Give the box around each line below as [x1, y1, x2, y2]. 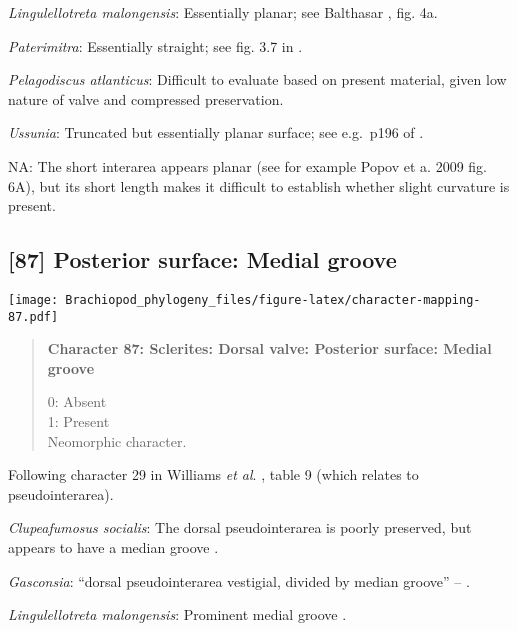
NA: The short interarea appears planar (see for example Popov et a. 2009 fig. [8, 155, 487, 176]
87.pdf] [8, 309, 59, 324]
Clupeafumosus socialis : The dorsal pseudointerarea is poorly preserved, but [8, 517, 472, 538]
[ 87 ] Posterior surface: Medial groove [8, 244, 397, 275]
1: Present [47, 411, 110, 432]
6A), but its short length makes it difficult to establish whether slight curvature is [8, 175, 510, 196]
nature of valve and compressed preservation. [8, 88, 284, 109]
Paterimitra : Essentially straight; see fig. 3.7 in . [8, 35, 303, 56]
